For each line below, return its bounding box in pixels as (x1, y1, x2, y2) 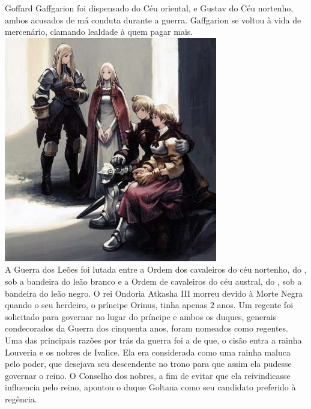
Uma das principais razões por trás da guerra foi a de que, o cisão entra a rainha (5, 333, 302, 346)
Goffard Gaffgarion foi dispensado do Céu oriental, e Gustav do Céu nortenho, (5, 2, 294, 14)
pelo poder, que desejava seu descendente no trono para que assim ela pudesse (5, 357, 292, 370)
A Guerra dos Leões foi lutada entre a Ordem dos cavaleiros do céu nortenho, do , (5, 263, 307, 276)
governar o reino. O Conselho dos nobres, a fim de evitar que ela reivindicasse (5, 369, 291, 381)
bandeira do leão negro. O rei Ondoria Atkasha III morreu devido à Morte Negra (5, 286, 303, 299)
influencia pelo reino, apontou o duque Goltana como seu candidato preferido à (5, 381, 296, 393)
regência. (5, 392, 37, 405)
